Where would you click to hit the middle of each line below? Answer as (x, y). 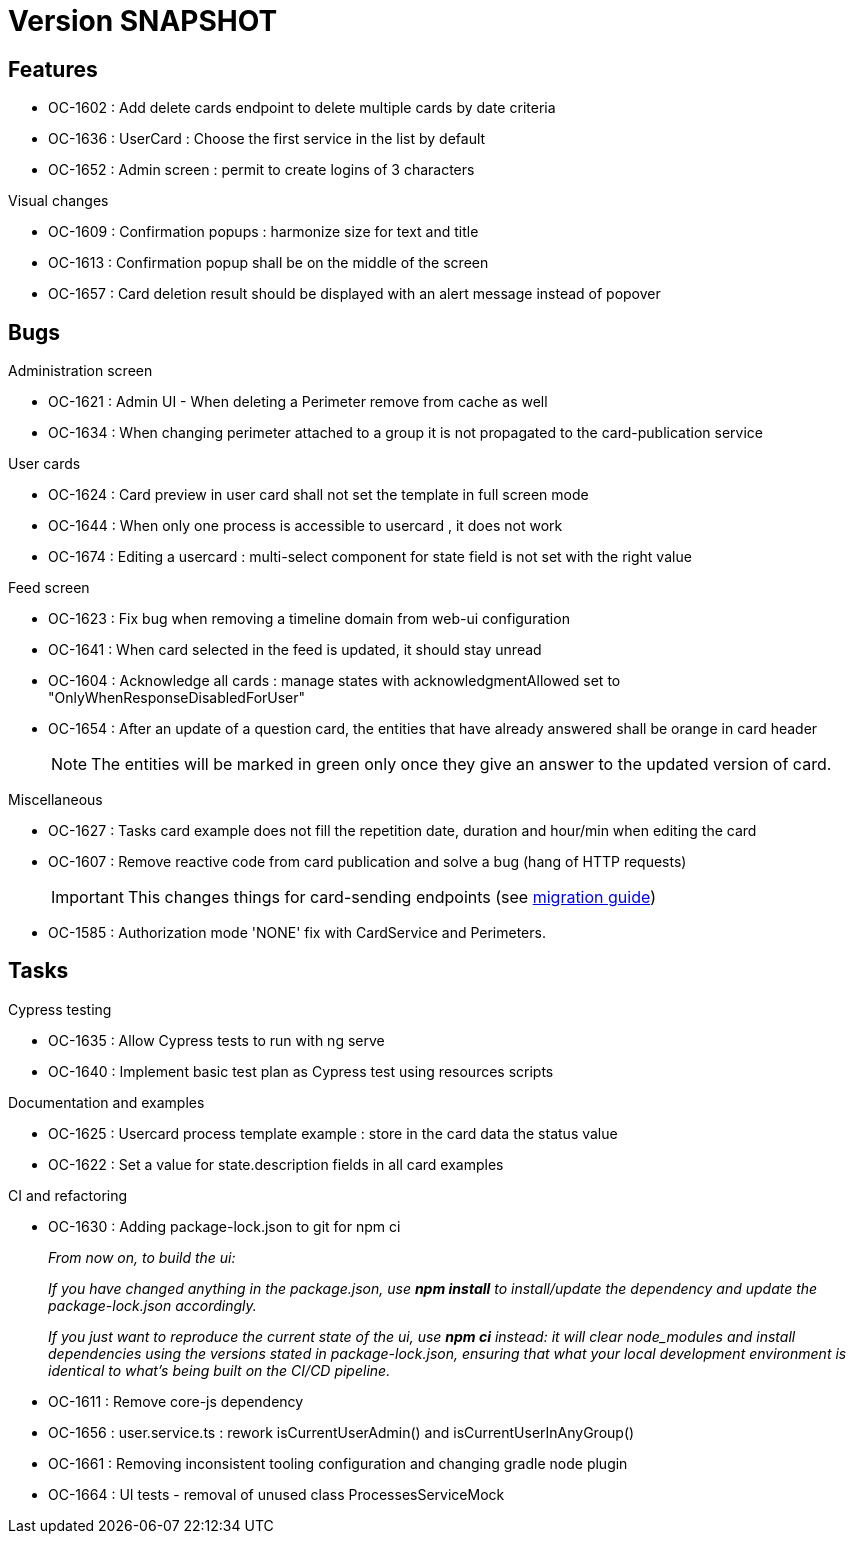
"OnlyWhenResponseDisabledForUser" (177, 698)
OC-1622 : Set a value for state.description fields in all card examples (276, 1164)
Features (53, 69)
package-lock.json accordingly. (152, 1305)
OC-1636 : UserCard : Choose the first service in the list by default (267, 139)
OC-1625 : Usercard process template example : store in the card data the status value (333, 1133)
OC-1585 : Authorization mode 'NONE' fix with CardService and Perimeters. (297, 933)
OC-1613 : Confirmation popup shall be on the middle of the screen (268, 263)
